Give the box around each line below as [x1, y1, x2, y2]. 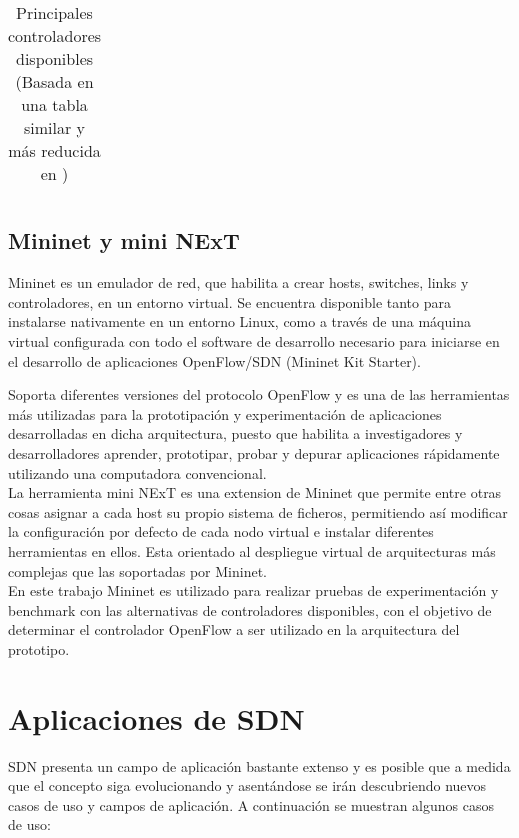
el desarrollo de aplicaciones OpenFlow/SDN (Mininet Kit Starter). [8, 350, 421, 371]
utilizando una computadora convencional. [8, 462, 267, 483]
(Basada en [15, 70, 94, 93]
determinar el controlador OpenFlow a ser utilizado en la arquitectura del [8, 619, 460, 640]
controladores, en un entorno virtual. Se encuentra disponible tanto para [8, 291, 452, 312]
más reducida [8, 139, 101, 162]
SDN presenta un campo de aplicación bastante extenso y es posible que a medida [8, 755, 511, 776]
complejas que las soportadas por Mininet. [8, 560, 268, 581]
